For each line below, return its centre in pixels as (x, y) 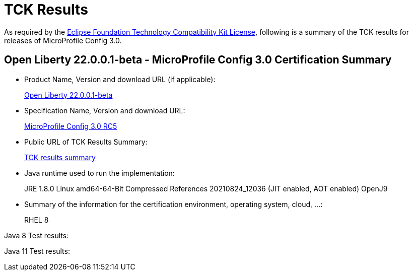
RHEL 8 (37, 220)
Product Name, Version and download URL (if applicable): (120, 79)
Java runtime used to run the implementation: (99, 173)
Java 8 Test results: (37, 235)
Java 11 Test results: (37, 251)
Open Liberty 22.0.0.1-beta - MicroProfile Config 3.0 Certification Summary (198, 60)
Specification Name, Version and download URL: (105, 110)
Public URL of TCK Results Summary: (86, 142)
